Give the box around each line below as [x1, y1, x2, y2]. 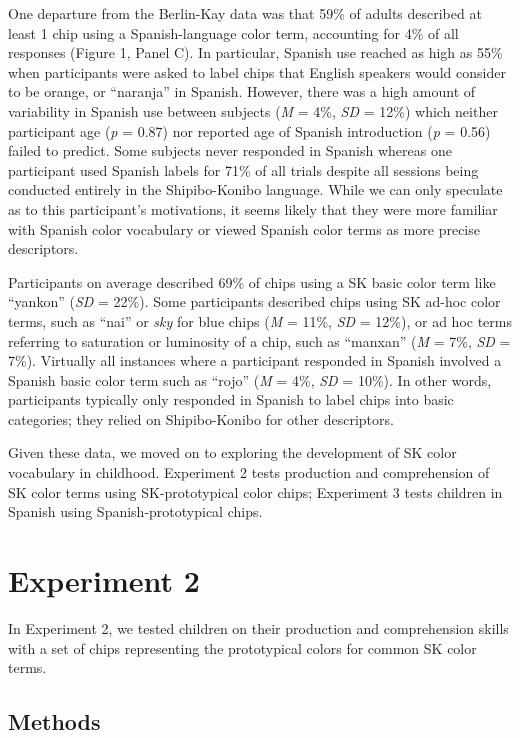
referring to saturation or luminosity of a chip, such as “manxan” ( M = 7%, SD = [8, 330, 511, 351]
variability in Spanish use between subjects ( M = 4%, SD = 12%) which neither [8, 100, 498, 121]
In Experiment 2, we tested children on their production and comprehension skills [8, 617, 509, 638]
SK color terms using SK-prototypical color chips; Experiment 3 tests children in [8, 481, 503, 502]
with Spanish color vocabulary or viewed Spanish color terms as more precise [8, 218, 480, 239]
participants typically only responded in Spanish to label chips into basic [8, 389, 454, 410]
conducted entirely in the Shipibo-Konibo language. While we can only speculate [8, 179, 503, 200]
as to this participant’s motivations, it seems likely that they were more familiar [8, 198, 498, 219]
